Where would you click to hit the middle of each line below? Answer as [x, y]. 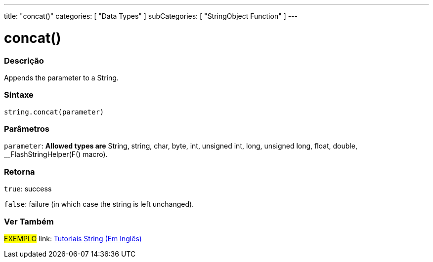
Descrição [24, 60]
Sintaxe [19, 95]
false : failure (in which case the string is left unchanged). [99, 204]
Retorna [20, 171]
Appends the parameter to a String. [61, 77]
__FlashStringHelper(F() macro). [56, 154]
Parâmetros [27, 129]
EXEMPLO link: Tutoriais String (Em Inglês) [73, 238]
